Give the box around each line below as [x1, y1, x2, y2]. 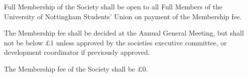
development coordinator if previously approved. [4, 47, 150, 57]
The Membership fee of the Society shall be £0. [4, 63, 148, 74]
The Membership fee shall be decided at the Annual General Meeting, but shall [4, 28, 244, 38]
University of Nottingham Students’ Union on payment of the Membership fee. [4, 11, 242, 21]
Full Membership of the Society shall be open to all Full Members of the [4, 1, 222, 11]
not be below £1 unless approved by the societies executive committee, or [4, 37, 227, 47]
